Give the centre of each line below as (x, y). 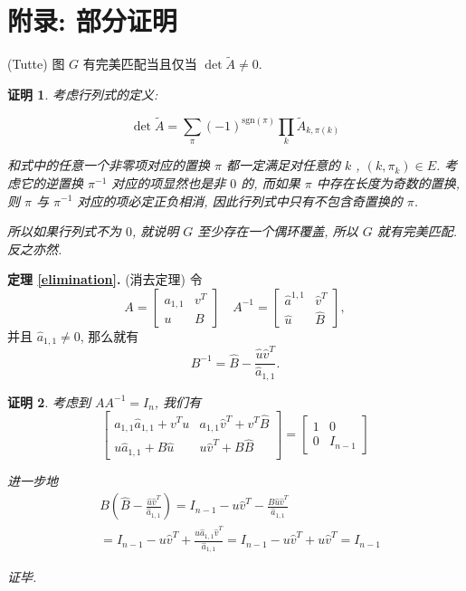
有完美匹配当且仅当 (140, 64)
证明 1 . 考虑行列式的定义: (83, 94)
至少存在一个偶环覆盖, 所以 (278, 231)
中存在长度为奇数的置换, (388, 182)
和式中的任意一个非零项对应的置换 (109, 165)
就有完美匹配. (417, 231)
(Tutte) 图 (36, 64)
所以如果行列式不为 (64, 231)
